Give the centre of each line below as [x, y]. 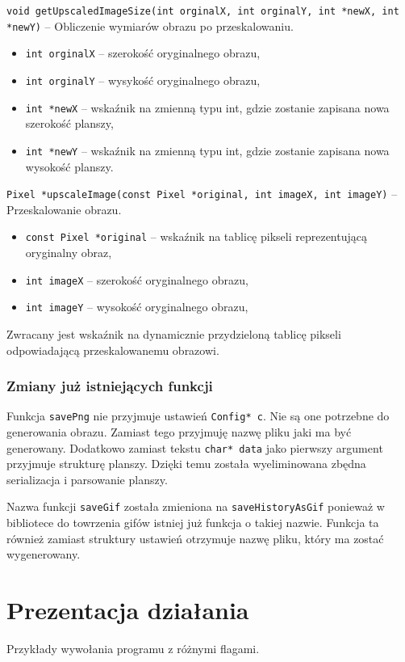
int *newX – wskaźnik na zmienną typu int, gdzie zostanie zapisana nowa [207, 107]
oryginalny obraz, [69, 253]
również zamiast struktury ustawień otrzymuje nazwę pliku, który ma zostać [195, 538]
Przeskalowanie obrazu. [64, 209]
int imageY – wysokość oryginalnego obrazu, [137, 307]
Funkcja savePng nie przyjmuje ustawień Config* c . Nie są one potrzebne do [198, 416]
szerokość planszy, [69, 123]
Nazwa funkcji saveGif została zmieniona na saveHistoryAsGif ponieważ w [196, 506]
